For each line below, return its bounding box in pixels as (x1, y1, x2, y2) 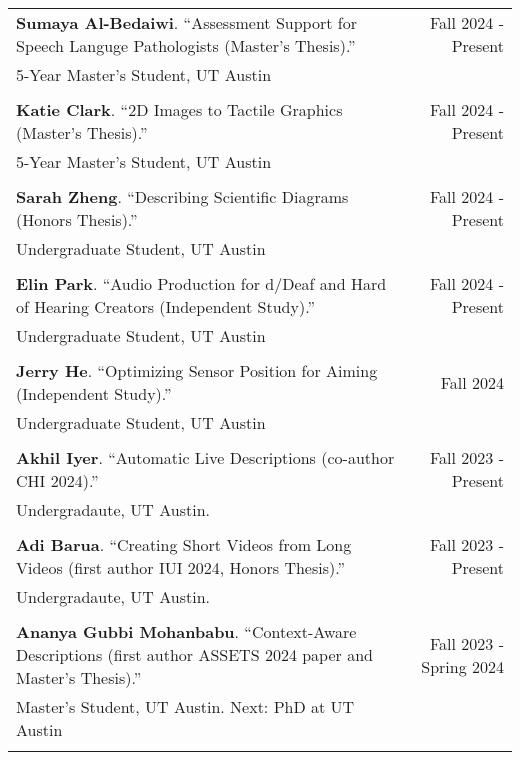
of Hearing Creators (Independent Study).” (16, 295, 315, 318)
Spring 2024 (421, 654, 504, 678)
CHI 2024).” (16, 469, 99, 492)
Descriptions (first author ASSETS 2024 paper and (16, 643, 373, 666)
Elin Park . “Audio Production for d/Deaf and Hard (16, 272, 387, 295)
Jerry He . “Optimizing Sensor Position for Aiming (16, 359, 378, 382)
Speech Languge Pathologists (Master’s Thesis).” (16, 34, 356, 57)
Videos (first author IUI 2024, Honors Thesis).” (16, 556, 346, 579)
